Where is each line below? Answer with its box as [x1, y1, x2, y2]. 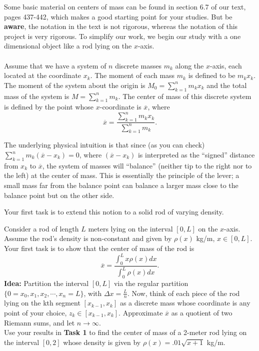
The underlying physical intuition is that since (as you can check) [4, 139, 205, 150]
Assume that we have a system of [4, 60, 106, 70]
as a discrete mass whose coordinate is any [119, 297, 250, 308]
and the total [206, 79, 247, 90]
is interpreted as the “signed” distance [137, 149, 255, 159]
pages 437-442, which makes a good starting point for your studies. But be [4, 11, 232, 21]
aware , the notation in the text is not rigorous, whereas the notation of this [4, 21, 238, 31]
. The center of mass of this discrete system [118, 90, 251, 101]
